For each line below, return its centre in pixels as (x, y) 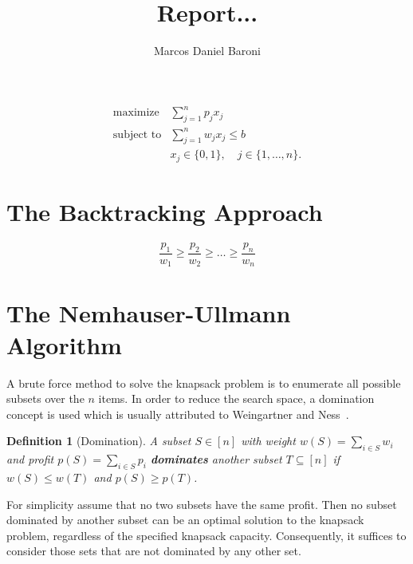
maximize (136, 113)
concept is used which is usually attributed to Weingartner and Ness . (178, 414)
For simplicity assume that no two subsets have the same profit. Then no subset (202, 504)
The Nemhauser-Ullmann (149, 313)
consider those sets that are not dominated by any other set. (154, 551)
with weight (268, 441)
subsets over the (45, 398)
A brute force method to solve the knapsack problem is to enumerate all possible (204, 383)
